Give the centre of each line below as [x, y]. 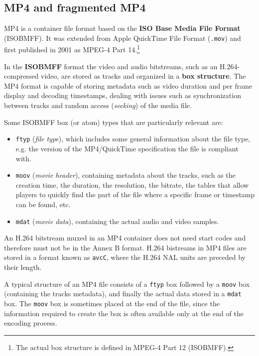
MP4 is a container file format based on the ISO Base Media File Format [122, 28]
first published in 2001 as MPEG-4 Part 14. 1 [72, 49]
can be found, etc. [43, 204]
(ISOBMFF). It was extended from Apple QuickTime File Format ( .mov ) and [123, 38]
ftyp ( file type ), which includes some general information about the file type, [133, 139]
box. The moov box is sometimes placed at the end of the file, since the [112, 303]
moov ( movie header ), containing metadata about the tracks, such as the [126, 175]
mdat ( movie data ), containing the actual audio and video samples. [117, 221]
